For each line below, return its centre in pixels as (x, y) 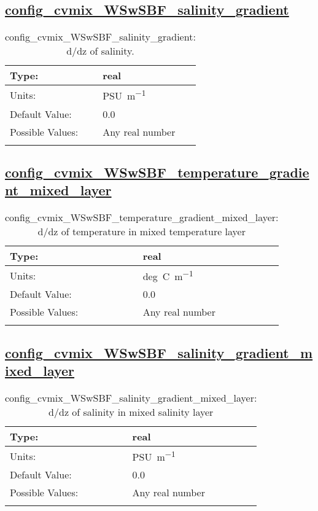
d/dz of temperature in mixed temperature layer (142, 232)
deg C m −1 (168, 275)
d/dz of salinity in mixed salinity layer (131, 412)
